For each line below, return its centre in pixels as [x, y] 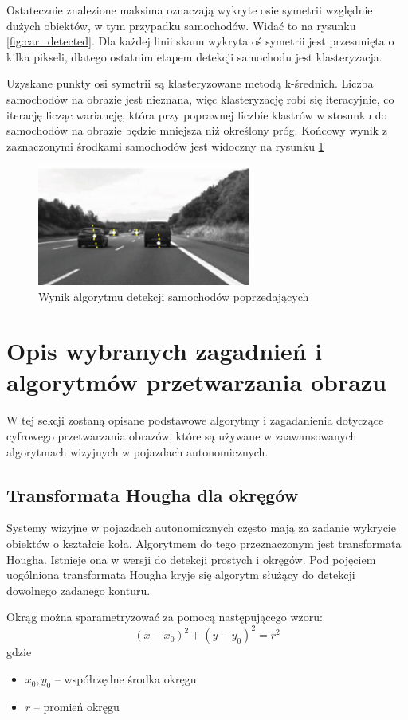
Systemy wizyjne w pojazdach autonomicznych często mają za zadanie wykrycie [201, 528]
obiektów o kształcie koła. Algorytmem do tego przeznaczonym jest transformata [204, 543]
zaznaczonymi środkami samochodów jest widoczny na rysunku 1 [165, 145]
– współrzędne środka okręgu [126, 679]
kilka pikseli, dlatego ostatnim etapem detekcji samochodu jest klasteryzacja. [194, 56]
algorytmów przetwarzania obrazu [197, 382]
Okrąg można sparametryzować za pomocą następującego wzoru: [165, 617]
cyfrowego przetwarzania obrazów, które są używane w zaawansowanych [182, 436]
